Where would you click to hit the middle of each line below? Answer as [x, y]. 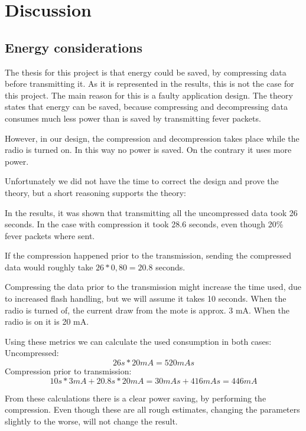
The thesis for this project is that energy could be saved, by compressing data [146, 72]
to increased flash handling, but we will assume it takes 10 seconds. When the [146, 298]
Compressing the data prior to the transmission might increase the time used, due [153, 287]
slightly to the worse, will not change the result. [91, 421]
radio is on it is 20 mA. [47, 321]
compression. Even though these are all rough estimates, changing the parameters [152, 409]
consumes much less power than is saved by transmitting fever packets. [133, 118]
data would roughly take [49, 267]
